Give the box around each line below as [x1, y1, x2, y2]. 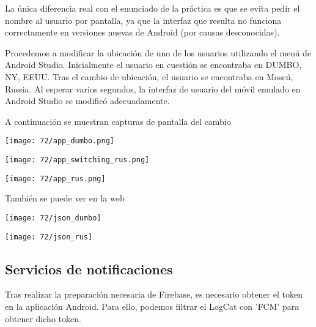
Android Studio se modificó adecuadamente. [5, 94, 170, 107]
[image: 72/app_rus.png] [5, 174, 106, 183]
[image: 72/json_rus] [5, 232, 93, 241]
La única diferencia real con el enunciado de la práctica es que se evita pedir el [5, 2, 300, 14]
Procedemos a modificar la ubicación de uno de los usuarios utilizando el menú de [5, 46, 312, 59]
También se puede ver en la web [5, 192, 125, 205]
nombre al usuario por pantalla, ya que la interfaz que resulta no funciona [5, 13, 282, 26]
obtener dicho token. [5, 312, 81, 325]
